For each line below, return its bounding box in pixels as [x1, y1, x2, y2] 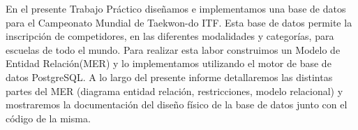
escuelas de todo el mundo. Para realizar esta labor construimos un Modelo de [6, 42, 341, 57]
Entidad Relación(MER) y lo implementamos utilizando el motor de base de [6, 56, 331, 71]
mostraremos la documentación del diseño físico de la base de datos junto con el [6, 97, 348, 112]
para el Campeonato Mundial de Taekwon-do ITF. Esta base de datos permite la [6, 15, 352, 29]
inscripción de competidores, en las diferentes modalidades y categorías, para [6, 29, 334, 43]
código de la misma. [6, 110, 91, 125]
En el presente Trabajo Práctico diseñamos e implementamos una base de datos [6, 1, 346, 15]
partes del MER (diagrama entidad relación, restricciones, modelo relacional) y [6, 83, 343, 98]
